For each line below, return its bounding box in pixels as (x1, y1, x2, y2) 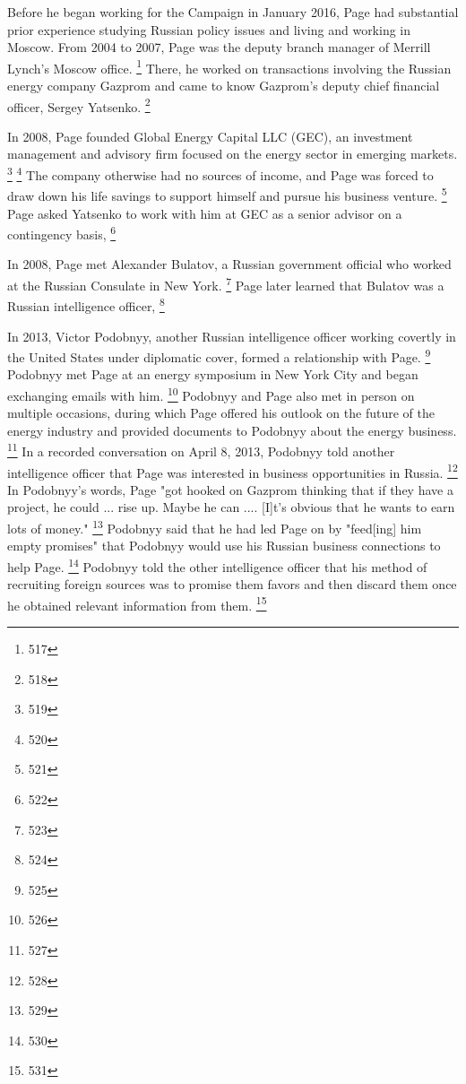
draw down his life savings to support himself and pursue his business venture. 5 (7, 184, 447, 204)
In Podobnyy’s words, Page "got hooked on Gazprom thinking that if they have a (7, 480, 453, 499)
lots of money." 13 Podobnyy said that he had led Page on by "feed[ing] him (7, 516, 422, 537)
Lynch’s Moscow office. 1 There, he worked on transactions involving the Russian (7, 56, 452, 77)
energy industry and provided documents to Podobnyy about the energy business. (7, 421, 457, 439)
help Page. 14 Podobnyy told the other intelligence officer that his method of (7, 554, 427, 576)
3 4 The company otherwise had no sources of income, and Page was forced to (7, 163, 434, 184)
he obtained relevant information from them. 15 (7, 593, 267, 614)
